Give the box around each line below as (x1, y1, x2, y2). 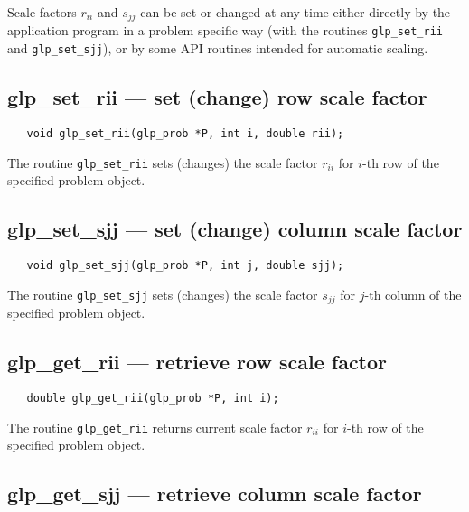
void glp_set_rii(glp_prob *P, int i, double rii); (26, 126, 344, 140)
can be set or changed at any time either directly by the (140, 3, 451, 21)
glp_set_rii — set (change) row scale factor (7, 83, 427, 111)
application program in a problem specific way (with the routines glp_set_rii (7, 21, 443, 40)
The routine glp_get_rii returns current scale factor (7, 417, 303, 436)
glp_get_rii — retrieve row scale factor (7, 348, 388, 376)
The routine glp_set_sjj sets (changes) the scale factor (7, 284, 318, 303)
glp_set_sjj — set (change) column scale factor (7, 215, 463, 243)
